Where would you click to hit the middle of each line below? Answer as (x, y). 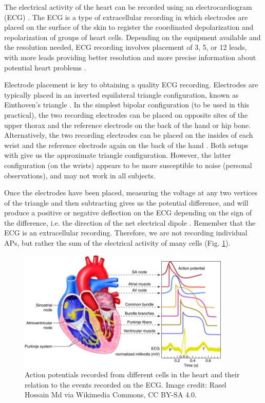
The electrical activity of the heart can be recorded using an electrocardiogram (128, 7)
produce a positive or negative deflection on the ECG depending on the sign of (128, 213)
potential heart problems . (45, 67)
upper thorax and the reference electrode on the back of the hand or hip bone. (128, 125)
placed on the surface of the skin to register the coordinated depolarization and (129, 27)
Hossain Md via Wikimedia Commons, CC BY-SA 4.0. (111, 395)
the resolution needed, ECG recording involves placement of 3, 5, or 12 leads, (126, 47)
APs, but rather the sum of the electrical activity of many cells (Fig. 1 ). (117, 243)
